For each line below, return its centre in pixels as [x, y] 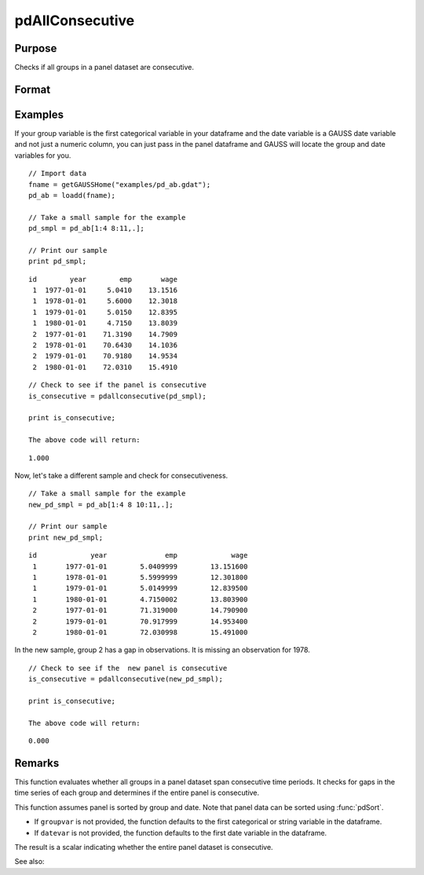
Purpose [36, 48]
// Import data [58, 174]
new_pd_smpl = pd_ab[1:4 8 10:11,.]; [101, 504]
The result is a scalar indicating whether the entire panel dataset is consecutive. [144, 847]
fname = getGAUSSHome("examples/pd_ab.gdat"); [120, 184]
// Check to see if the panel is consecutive [118, 385]
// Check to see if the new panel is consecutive [128, 668]
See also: [29, 862]
